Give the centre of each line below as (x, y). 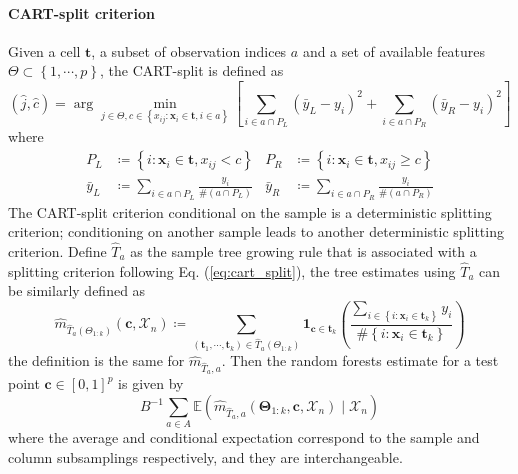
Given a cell (44, 50)
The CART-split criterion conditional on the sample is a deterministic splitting (250, 211)
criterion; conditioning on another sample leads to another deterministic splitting (256, 231)
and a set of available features (394, 50)
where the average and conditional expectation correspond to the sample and (244, 437)
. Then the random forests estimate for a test (360, 360)
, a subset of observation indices (189, 50)
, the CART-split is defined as (191, 70)
